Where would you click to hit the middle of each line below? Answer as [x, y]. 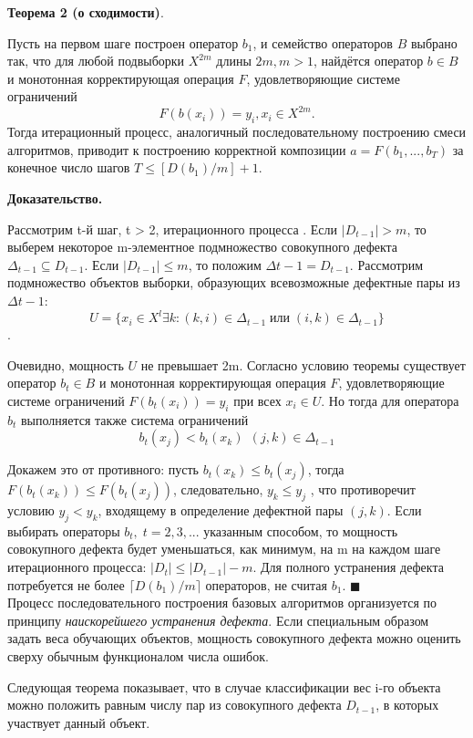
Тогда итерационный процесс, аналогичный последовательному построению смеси [237, 132]
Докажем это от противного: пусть [103, 469]
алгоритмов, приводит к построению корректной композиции [177, 149]
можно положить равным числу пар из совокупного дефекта [175, 705]
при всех [257, 400]
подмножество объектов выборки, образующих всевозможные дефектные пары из [234, 282]
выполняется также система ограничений [135, 419]
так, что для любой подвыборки [96, 61]
